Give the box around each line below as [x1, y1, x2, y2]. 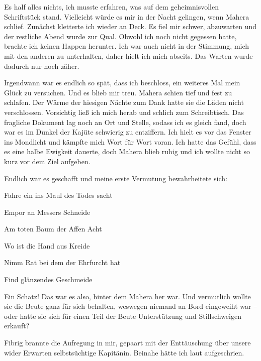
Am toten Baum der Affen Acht [4, 223, 102, 234]
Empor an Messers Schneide [4, 206, 91, 217]
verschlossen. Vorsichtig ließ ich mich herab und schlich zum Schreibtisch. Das [4, 106, 244, 117]
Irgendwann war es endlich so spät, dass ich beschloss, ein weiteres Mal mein [4, 77, 240, 88]
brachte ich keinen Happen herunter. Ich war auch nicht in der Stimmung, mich [4, 41, 249, 51]
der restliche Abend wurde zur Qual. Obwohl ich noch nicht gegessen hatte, [4, 31, 237, 41]
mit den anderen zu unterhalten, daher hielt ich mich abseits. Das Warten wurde [4, 50, 253, 61]
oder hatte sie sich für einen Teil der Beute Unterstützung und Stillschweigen [4, 310, 241, 321]
